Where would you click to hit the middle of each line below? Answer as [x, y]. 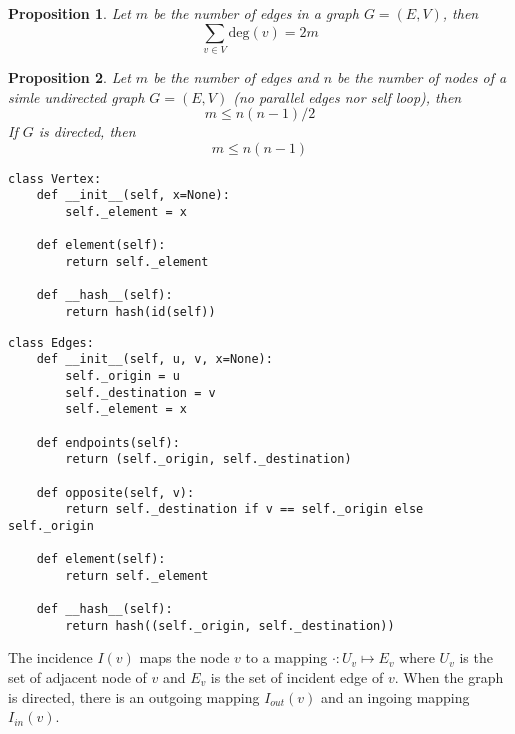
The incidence [50, 657]
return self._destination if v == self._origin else [244, 509]
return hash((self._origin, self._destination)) [230, 625]
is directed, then [87, 131]
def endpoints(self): [108, 442]
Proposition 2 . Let [69, 76]
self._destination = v [140, 392]
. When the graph [449, 677]
